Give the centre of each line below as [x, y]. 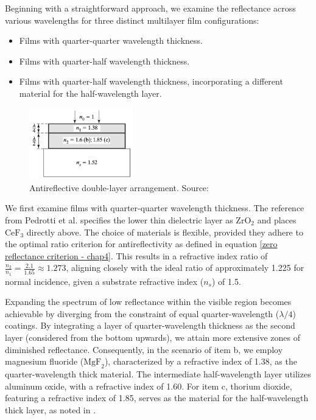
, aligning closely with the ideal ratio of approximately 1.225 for [185, 268]
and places [277, 219]
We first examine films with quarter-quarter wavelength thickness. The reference [155, 208]
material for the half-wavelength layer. [90, 93]
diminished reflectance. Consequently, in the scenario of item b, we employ [144, 349]
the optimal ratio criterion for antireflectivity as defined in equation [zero [141, 244]
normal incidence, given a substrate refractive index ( [104, 281]
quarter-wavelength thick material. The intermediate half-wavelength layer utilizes [158, 373]
